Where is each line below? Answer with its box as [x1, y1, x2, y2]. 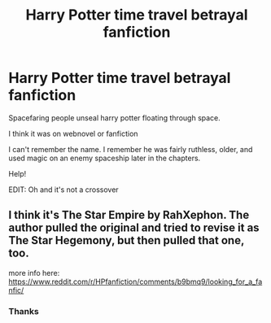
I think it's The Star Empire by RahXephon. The [8, 208, 250, 222]
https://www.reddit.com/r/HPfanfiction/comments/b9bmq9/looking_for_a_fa [8, 277, 263, 286]
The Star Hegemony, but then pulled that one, [8, 234, 245, 247]
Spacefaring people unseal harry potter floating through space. [8, 112, 221, 123]
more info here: [8, 268, 60, 277]
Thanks [8, 305, 39, 316]
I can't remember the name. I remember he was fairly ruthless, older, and [8, 144, 253, 154]
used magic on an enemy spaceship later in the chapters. [8, 153, 201, 163]
